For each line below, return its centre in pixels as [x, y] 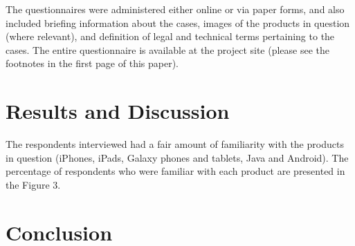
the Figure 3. [33, 184]
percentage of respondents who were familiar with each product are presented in [175, 171]
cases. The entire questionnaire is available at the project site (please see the [168, 49]
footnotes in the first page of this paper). [92, 63]
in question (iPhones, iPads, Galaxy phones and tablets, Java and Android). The [177, 157]
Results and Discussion [118, 111]
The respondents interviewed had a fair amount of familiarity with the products [175, 144]
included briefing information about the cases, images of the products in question [178, 22]
